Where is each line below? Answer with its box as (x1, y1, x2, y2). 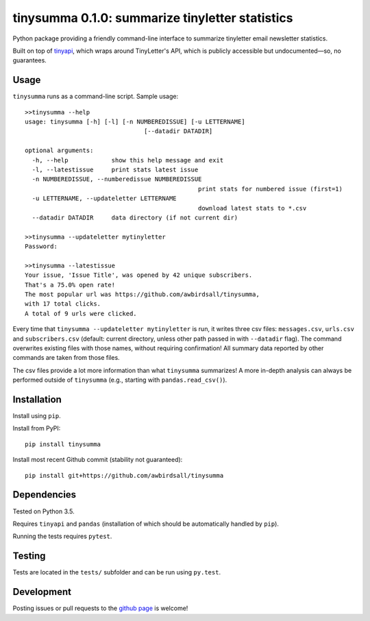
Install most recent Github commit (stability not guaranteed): (12, 456, 183, 464)
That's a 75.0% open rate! (25, 281, 116, 289)
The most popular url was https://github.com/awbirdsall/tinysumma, (25, 291, 260, 298)
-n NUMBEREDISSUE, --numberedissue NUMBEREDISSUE (32, 175, 202, 183)
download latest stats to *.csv (197, 204, 307, 212)
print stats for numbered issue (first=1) (197, 185, 343, 193)
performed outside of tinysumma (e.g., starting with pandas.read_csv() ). (12, 376, 227, 384)
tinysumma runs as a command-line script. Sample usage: (12, 93, 178, 101)
